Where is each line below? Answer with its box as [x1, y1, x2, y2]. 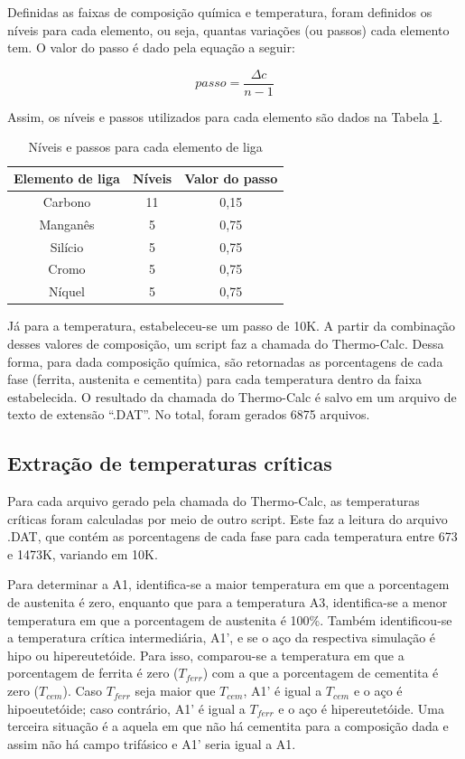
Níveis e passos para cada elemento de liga [28, 137, 263, 156]
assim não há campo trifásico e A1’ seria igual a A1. [7, 734, 296, 753]
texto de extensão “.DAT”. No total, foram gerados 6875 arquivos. [7, 405, 370, 424]
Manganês [39, 214, 95, 233]
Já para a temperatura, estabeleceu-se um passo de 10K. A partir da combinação [7, 316, 456, 335]
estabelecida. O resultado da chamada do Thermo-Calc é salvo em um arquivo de [7, 387, 457, 406]
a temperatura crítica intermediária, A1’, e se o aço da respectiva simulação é [7, 628, 436, 647]
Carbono [42, 192, 91, 211]
